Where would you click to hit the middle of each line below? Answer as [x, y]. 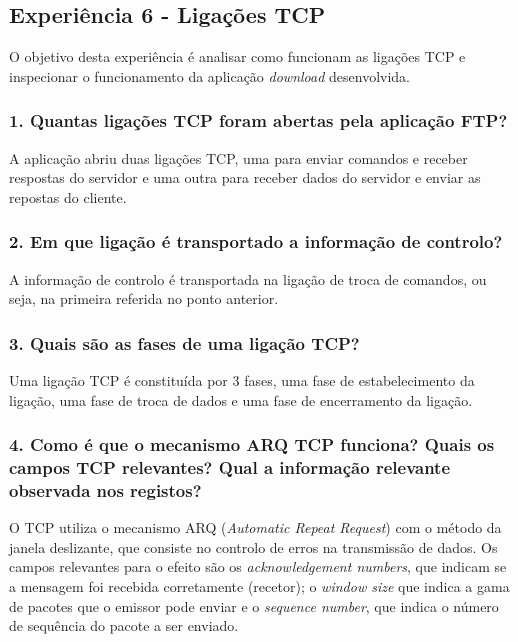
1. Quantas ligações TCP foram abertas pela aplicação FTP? [258, 120]
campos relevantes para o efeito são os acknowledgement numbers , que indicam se [258, 566]
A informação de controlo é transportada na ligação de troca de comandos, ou [248, 278]
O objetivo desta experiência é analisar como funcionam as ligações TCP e [237, 56]
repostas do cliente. [68, 196]
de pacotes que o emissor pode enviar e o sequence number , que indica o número [254, 605]
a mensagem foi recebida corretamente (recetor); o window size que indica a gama [259, 586]
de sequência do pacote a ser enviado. [124, 625]
